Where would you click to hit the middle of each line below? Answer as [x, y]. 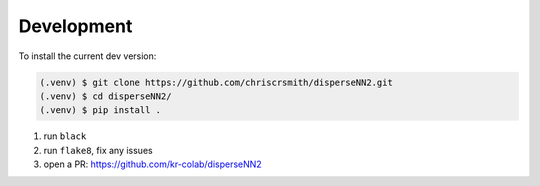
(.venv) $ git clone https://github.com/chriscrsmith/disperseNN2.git [216, 82]
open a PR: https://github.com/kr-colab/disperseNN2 [152, 164]
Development [75, 26]
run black [65, 136]
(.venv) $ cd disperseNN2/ [105, 96]
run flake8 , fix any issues [98, 150]
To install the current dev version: [87, 56]
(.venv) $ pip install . [100, 110]
